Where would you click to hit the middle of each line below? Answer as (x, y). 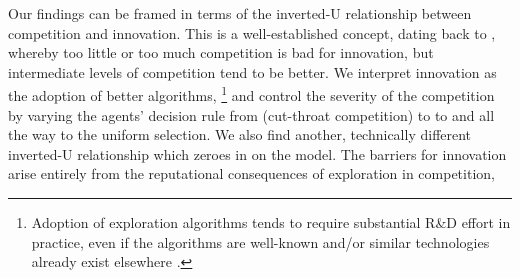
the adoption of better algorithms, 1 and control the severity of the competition (251, 94)
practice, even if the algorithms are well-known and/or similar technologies (260, 241)
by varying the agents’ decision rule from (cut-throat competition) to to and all (251, 114)
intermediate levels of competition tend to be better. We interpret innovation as (252, 71)
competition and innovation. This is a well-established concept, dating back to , (252, 32)
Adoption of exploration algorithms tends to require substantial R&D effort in (271, 222)
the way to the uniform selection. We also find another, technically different (240, 134)
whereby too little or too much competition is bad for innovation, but (221, 52)
